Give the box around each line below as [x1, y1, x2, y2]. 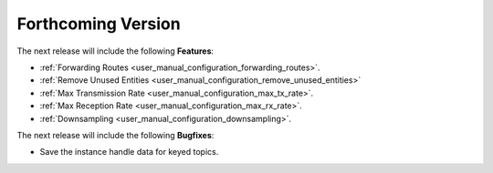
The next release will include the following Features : [16, 46, 215, 56]
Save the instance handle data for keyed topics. [39, 147, 219, 158]
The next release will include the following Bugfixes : [16, 129, 215, 140]
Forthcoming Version [16, 14, 182, 34]
